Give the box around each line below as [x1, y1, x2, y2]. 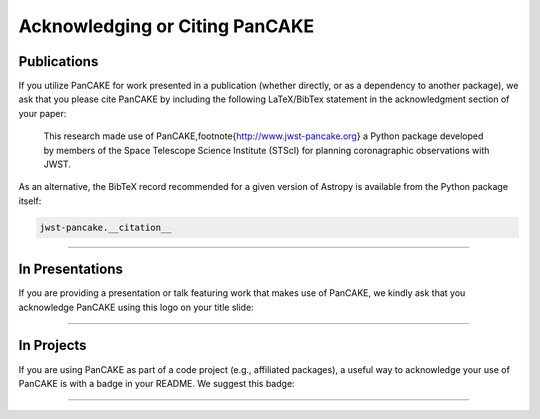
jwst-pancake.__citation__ [39, 221, 172, 233]
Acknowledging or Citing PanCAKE [18, 15, 315, 37]
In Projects [18, 337, 87, 354]
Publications [18, 53, 99, 70]
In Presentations [18, 261, 124, 278]
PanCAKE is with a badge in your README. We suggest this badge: [18, 377, 295, 389]
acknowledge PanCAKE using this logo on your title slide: [18, 301, 254, 313]
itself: [18, 195, 42, 207]
